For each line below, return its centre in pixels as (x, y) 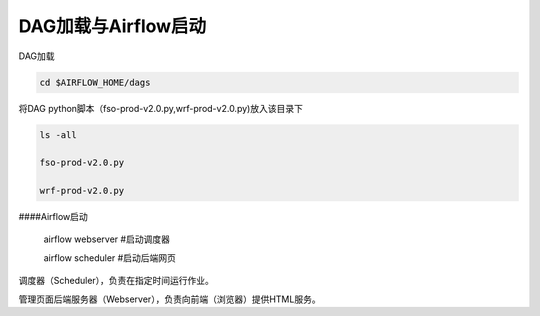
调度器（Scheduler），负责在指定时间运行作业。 (116, 281)
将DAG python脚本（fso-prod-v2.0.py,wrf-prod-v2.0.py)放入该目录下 (161, 108)
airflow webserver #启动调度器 (106, 239)
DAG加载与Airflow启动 (112, 26)
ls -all (58, 134)
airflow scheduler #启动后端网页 (110, 257)
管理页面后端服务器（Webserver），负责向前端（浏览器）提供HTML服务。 (169, 299)
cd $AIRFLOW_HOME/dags (95, 82)
